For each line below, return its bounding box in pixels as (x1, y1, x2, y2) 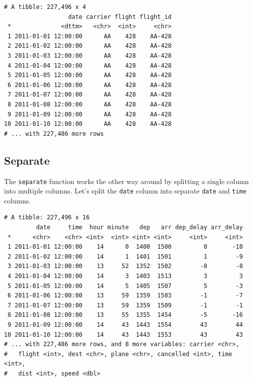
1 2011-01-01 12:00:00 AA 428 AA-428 (7, 32, 172, 40)
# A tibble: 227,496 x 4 (4, 3, 86, 10)
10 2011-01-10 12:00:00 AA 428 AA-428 (4, 120, 172, 128)
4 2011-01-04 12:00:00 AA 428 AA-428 (7, 62, 172, 69)
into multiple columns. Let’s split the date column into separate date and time (4, 186, 247, 196)
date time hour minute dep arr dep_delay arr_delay (36, 224, 243, 231)
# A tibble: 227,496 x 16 (4, 214, 90, 221)
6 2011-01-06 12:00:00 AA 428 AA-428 (7, 81, 172, 89)
